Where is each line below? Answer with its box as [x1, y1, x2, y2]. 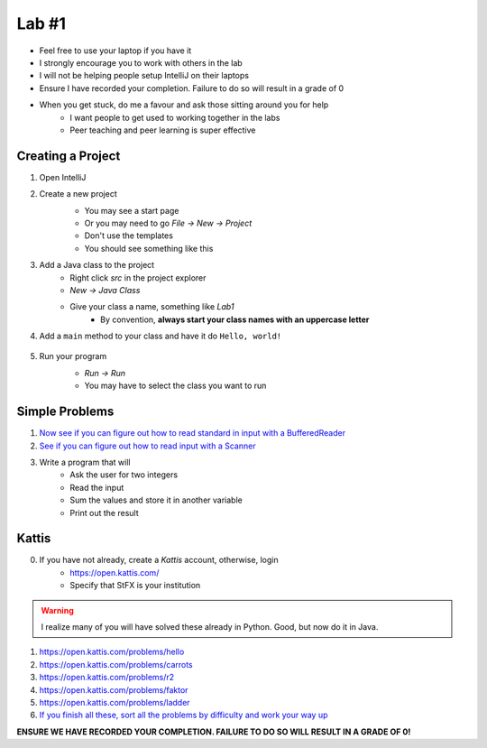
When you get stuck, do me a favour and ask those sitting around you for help [39, 99, 329, 110]
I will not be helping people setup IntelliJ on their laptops [39, 70, 250, 81]
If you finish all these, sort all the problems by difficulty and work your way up [39, 709, 328, 721]
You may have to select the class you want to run [84, 380, 267, 392]
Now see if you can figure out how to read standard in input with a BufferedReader [39, 428, 346, 439]
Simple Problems [16, 404, 115, 420]
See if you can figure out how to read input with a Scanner [39, 440, 256, 451]
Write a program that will [39, 457, 131, 467]
